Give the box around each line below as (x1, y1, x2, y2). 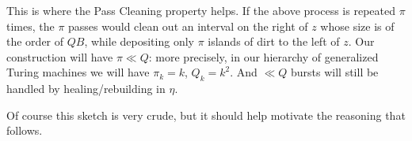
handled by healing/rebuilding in (6, 80, 166, 97)
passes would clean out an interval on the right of (68, 17, 308, 34)
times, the (6, 17, 55, 34)
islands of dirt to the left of (208, 33, 340, 50)
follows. (6, 122, 43, 139)
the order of (6, 33, 64, 50)
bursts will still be (291, 64, 379, 80)
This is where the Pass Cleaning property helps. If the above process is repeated (6, 2, 395, 18)
